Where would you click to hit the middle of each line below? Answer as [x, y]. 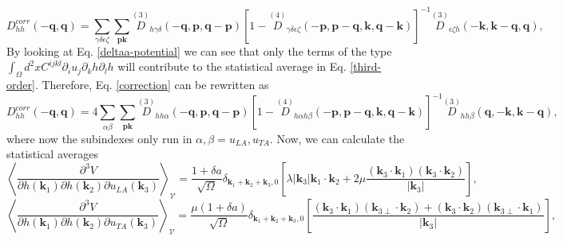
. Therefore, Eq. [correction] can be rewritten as [152, 85]
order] [21, 85]
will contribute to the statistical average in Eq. [232, 66]
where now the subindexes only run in [99, 138]
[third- [366, 66]
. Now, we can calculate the [337, 138]
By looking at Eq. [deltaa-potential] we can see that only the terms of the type [199, 51]
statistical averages [52, 154]
